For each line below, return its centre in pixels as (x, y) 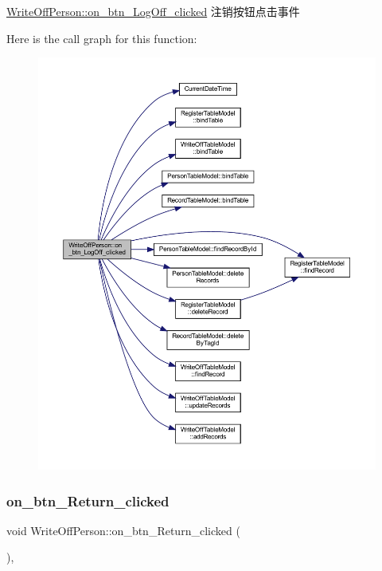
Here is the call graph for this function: (102, 38)
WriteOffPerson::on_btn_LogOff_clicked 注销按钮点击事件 (153, 11)
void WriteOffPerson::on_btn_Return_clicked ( (123, 530)
